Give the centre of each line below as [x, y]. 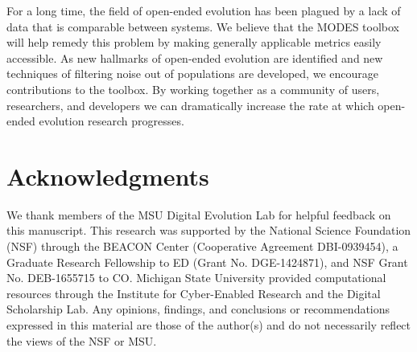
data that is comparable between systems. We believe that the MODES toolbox [203, 26]
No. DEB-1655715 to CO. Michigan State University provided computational [196, 278]
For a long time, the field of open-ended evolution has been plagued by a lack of [204, 10]
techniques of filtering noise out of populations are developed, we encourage [192, 74]
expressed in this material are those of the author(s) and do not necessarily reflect [209, 325]
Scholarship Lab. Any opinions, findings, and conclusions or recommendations [198, 309]
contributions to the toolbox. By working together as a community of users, [193, 89]
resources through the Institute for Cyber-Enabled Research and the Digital [194, 293]
